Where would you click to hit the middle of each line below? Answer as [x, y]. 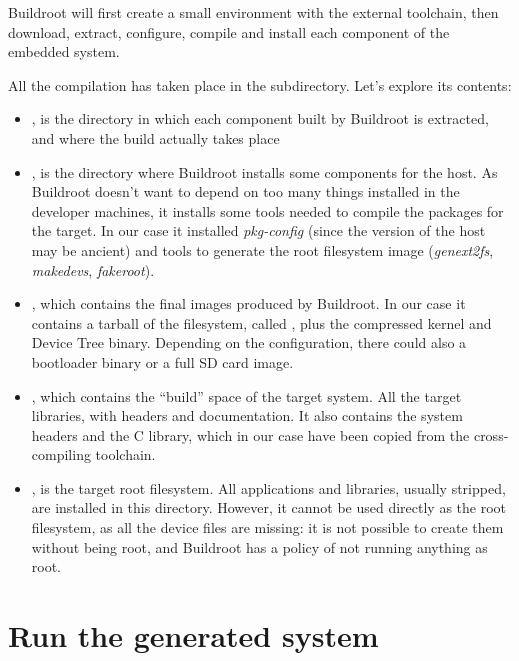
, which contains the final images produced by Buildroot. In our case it [248, 303]
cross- [491, 434]
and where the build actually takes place [155, 137]
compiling [61, 454]
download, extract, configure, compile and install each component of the [229, 31]
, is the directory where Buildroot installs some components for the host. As [264, 171]
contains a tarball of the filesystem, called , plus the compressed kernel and [261, 322]
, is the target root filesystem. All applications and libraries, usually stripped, [268, 487]
